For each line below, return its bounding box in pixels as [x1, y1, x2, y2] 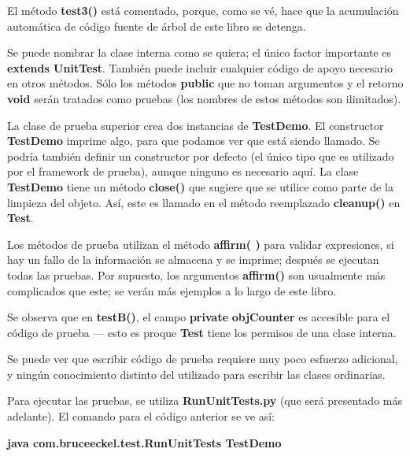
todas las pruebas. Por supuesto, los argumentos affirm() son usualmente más [7, 266, 386, 283]
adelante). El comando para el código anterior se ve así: [7, 408, 275, 424]
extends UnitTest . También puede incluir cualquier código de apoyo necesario [7, 59, 393, 76]
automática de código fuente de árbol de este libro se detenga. [7, 17, 306, 34]
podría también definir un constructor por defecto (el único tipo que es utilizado [7, 147, 394, 164]
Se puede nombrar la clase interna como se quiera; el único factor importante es [7, 44, 392, 61]
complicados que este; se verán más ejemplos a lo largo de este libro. [7, 282, 337, 298]
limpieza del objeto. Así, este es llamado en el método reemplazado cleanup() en [7, 194, 401, 210]
